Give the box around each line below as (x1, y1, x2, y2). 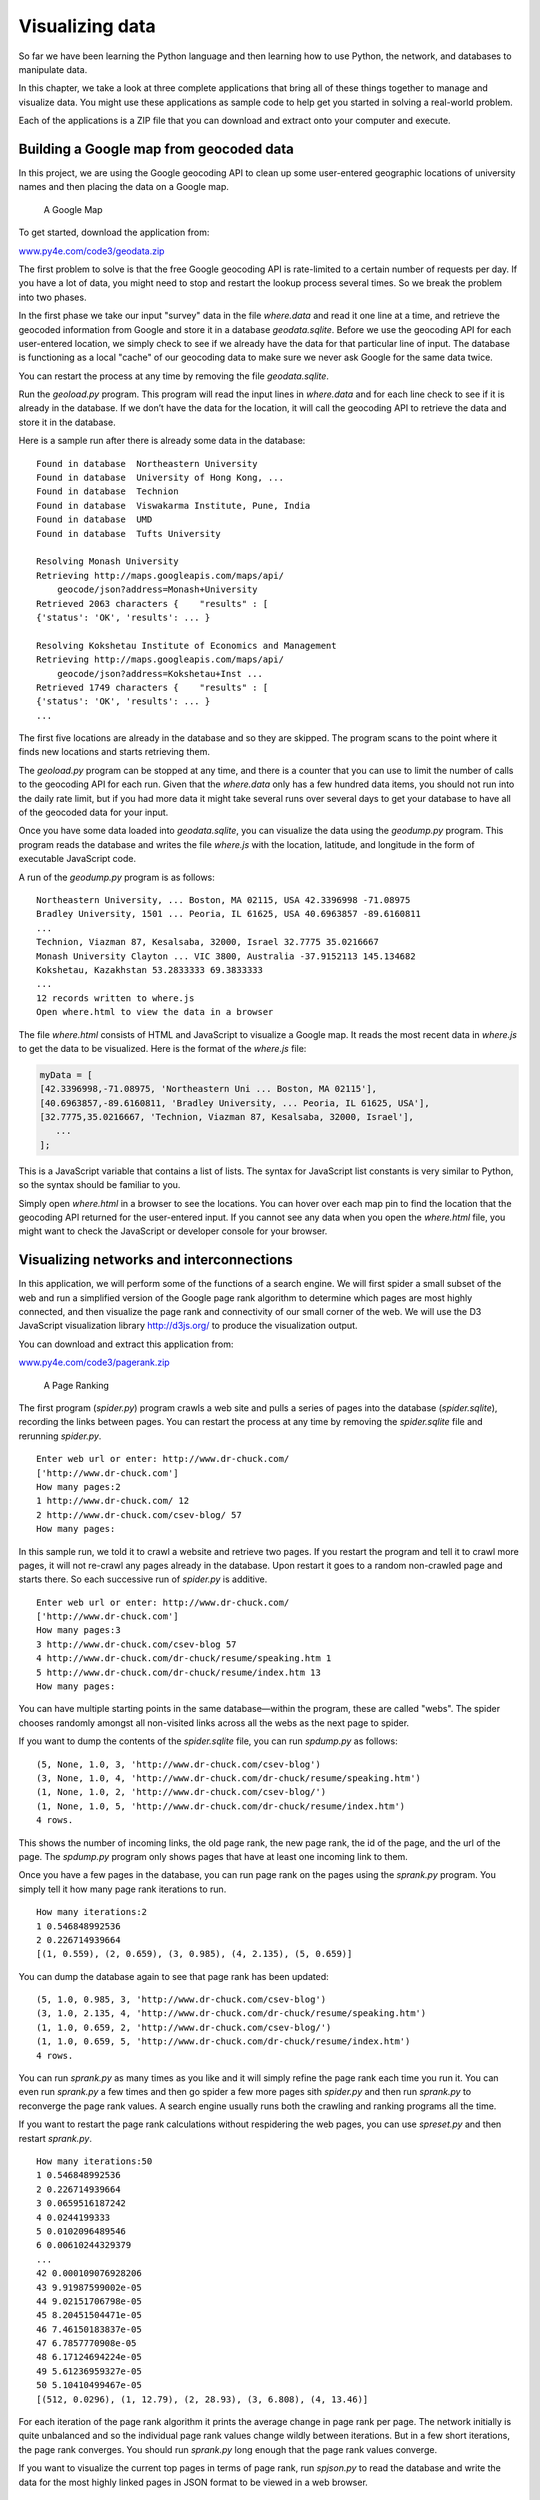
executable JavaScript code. (18, 853, 137, 865)
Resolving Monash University (36, 556, 179, 567)
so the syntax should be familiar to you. (18, 1179, 181, 1191)
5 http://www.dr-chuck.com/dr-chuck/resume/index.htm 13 (36, 1666, 322, 1678)
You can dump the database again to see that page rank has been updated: (18, 1970, 329, 1982)
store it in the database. (18, 416, 116, 428)
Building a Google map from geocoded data (18, 140, 294, 157)
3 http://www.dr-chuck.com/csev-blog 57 (36, 1638, 237, 1650)
